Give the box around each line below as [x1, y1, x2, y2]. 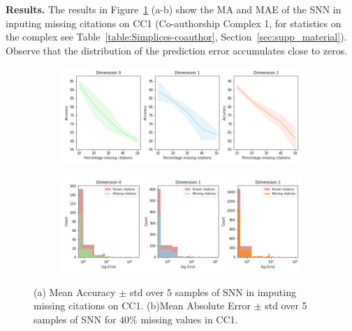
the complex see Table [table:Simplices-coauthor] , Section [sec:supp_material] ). [6, 29, 347, 44]
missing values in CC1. [140, 311, 238, 326]
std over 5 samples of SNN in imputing [129, 284, 296, 299]
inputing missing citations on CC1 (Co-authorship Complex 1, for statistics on [6, 15, 342, 30]
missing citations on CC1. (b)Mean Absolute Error [34, 298, 251, 313]
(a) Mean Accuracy [34, 284, 116, 299]
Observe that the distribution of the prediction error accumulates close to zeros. [6, 43, 348, 57]
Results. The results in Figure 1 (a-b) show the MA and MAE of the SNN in [6, 2, 342, 16]
